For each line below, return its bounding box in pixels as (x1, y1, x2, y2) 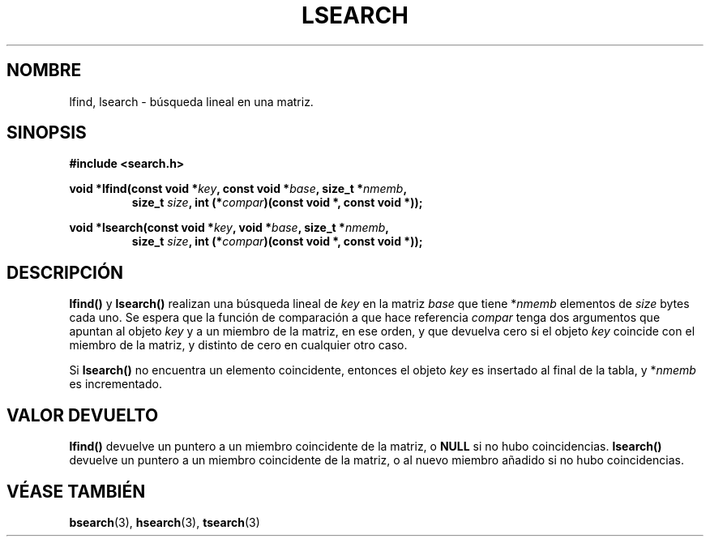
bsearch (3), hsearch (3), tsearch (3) (69, 515, 260, 529)
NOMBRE (6, 60, 82, 81)
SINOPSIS (6, 122, 87, 143)
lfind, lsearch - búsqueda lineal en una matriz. (69, 94, 314, 109)
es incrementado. (69, 377, 162, 391)
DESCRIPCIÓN (6, 262, 124, 283)
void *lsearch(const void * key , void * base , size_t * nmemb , (69, 220, 390, 235)
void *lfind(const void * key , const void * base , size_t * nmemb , (69, 182, 408, 196)
